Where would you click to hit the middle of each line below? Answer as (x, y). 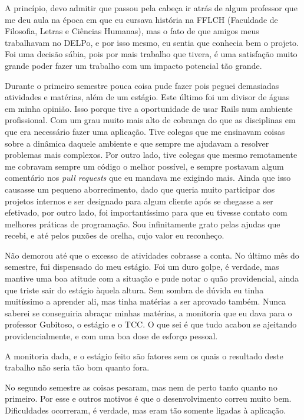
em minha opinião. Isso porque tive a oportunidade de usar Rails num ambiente (149, 108)
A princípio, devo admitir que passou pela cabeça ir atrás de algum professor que (151, 8)
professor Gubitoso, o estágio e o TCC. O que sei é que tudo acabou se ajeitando (151, 324)
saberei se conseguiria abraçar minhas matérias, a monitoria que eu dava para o (148, 312)
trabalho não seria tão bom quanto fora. (77, 367)
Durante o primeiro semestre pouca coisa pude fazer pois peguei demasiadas (142, 85)
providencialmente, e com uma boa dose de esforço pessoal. (111, 336)
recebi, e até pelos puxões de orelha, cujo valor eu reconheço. (115, 235)
